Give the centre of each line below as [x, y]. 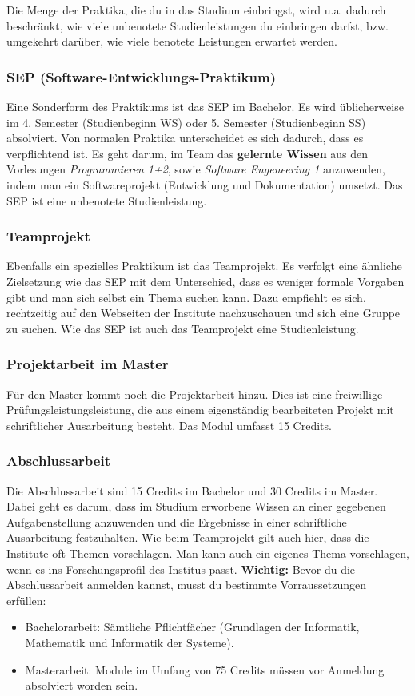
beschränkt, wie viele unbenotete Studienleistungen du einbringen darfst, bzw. [198, 25]
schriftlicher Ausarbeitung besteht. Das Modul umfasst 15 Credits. [169, 425]
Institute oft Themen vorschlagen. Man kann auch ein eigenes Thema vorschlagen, [208, 553]
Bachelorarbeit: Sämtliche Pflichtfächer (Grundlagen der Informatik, [192, 627]
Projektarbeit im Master [88, 364]
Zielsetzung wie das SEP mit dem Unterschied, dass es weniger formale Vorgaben [206, 281]
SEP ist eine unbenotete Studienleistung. [107, 200]
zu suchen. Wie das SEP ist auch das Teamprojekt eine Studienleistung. [183, 328]
